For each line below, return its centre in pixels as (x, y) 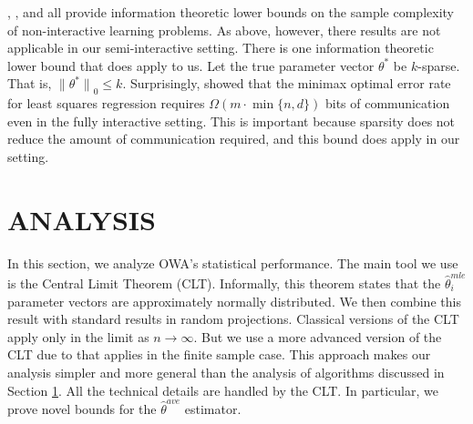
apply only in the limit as (78, 336)
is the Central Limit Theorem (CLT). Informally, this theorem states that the (224, 283)
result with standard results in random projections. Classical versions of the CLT (233, 319)
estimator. (213, 408)
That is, (30, 83)
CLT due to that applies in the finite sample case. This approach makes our (219, 354)
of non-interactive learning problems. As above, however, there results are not (224, 30)
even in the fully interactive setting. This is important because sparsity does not (231, 121)
